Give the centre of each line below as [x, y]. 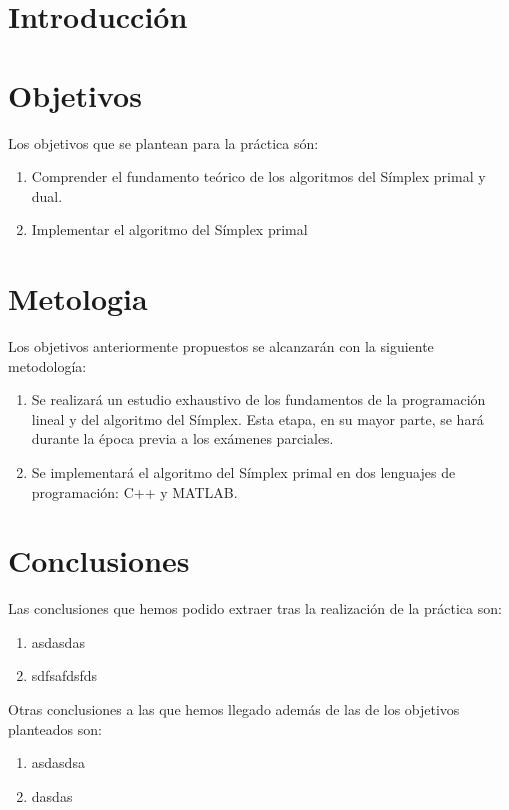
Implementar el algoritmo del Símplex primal [169, 229]
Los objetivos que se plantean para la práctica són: [163, 142]
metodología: [47, 365]
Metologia [78, 298]
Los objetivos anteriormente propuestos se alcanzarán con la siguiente [221, 346]
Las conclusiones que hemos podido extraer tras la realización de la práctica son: [255, 608]
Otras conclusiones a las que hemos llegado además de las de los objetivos [234, 709]
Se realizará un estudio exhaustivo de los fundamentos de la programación [258, 399]
